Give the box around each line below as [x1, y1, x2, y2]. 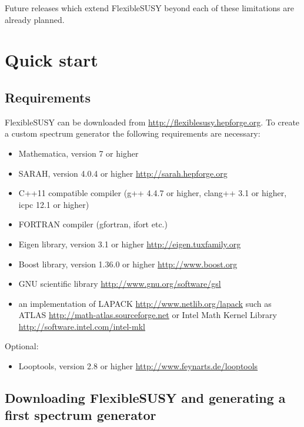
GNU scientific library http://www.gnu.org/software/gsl [18, 277, 221, 290]
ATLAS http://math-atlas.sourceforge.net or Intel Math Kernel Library [18, 309, 277, 321]
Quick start [5, 48, 98, 72]
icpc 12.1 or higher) [18, 198, 89, 210]
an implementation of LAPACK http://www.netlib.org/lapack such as [18, 297, 272, 309]
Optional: [5, 340, 39, 352]
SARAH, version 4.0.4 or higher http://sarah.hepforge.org [18, 167, 228, 179]
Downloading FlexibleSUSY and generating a [5, 389, 286, 407]
